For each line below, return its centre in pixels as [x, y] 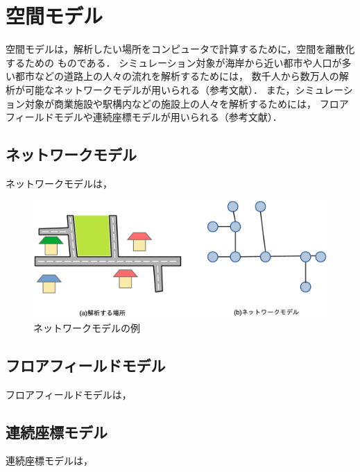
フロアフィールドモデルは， [69, 394]
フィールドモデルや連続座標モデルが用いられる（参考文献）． [144, 117]
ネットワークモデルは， [59, 183]
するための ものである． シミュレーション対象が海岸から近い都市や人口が [174, 62]
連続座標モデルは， [49, 461]
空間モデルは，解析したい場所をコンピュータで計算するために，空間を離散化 [180, 49]
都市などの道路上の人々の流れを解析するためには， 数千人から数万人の [177, 76]
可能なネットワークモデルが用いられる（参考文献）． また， [160, 89]
